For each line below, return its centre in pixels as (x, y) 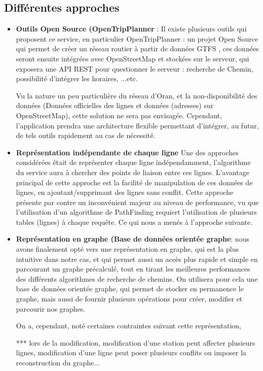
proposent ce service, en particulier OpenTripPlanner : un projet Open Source (137, 38)
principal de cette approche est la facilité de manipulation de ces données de (134, 182)
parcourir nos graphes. (51, 308)
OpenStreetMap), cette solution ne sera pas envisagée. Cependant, (119, 115)
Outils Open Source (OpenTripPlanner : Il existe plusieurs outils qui (131, 29)
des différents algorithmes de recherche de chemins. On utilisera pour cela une (137, 278)
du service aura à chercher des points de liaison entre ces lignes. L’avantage (133, 172)
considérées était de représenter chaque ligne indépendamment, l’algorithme (133, 162)
